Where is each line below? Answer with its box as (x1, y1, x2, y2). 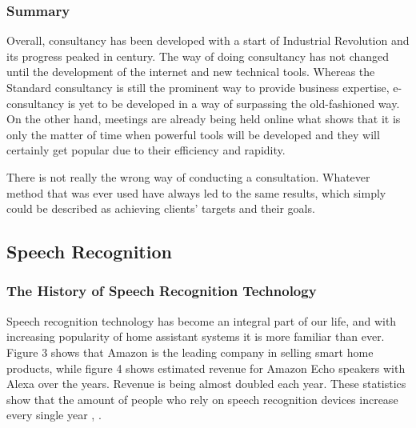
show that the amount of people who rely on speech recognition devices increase (6, 390, 398, 407)
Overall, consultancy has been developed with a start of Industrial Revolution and (6, 32, 410, 49)
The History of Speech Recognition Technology (6, 281, 317, 301)
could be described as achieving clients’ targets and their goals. (6, 200, 315, 217)
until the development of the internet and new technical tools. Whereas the (6, 63, 375, 80)
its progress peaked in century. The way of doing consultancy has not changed (6, 47, 390, 64)
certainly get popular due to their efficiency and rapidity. (6, 142, 286, 158)
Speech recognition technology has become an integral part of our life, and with (6, 312, 397, 329)
